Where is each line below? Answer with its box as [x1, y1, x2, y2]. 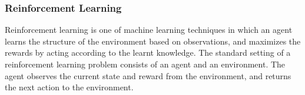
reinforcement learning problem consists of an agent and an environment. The [5, 58, 286, 70]
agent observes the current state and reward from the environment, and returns [5, 69, 291, 82]
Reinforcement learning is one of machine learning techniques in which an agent [5, 23, 293, 36]
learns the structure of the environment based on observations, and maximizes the [5, 35, 301, 47]
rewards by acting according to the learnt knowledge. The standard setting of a [5, 46, 291, 59]
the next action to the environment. [5, 81, 134, 93]
